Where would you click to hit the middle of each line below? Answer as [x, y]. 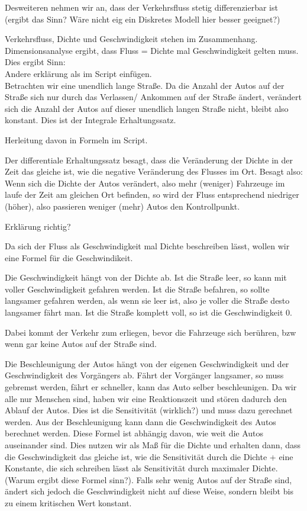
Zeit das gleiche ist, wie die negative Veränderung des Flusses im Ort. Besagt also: [154, 171]
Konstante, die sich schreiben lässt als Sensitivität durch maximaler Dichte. [141, 468]
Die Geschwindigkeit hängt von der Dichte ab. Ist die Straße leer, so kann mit [146, 277]
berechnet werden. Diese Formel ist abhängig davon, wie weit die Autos [134, 433]
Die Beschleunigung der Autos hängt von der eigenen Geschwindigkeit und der [147, 363]
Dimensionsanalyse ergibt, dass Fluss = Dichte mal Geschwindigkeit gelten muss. [152, 50]
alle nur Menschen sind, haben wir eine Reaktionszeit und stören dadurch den [146, 398]
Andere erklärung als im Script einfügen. [78, 73]
